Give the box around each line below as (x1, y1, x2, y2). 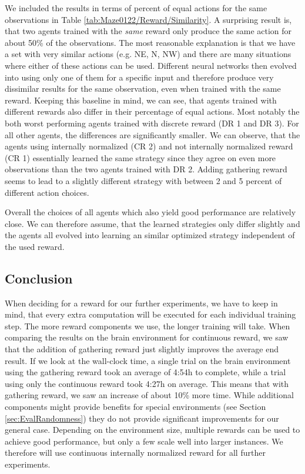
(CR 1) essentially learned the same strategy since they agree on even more (5, 151, 276, 163)
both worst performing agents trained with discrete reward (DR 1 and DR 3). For (5, 116, 299, 129)
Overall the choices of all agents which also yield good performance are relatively (5, 206, 296, 218)
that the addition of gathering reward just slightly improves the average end (5, 343, 279, 355)
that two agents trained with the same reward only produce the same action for (5, 25, 292, 37)
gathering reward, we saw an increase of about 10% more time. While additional (5, 389, 294, 401)
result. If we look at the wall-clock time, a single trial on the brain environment (5, 354, 291, 366)
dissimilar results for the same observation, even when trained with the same (5, 82, 281, 95)
